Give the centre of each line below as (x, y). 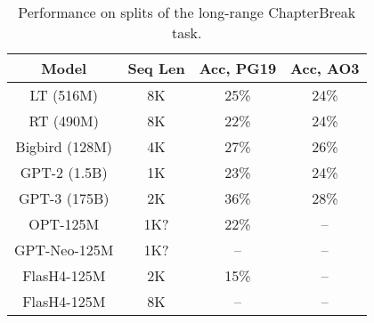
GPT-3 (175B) (64, 198)
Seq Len (156, 68)
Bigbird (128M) (64, 146)
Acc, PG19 (238, 68)
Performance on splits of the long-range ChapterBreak (187, 12)
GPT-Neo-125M (64, 250)
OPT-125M (64, 224)
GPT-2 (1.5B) (64, 172)
